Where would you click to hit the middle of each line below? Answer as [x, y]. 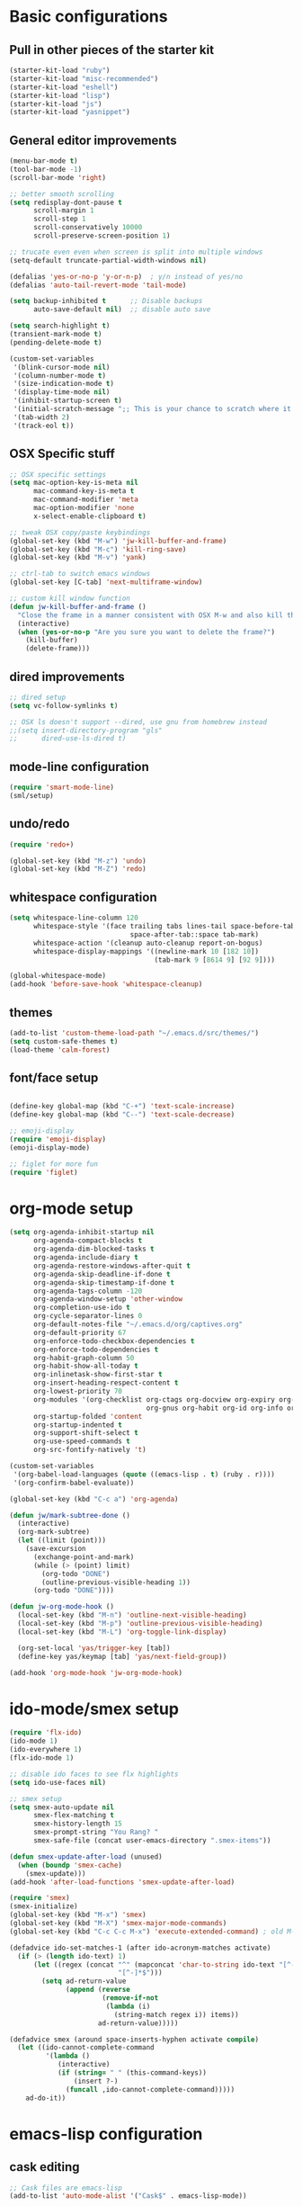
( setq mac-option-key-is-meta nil [74, 483]
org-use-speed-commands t [81, 1441]
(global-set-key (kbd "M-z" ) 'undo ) [78, 861]
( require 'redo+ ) [42, 844]
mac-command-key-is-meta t [84, 491]
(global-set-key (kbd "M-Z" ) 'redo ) [78, 869]
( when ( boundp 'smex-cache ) [70, 1865]
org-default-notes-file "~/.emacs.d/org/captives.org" [138, 1324]
